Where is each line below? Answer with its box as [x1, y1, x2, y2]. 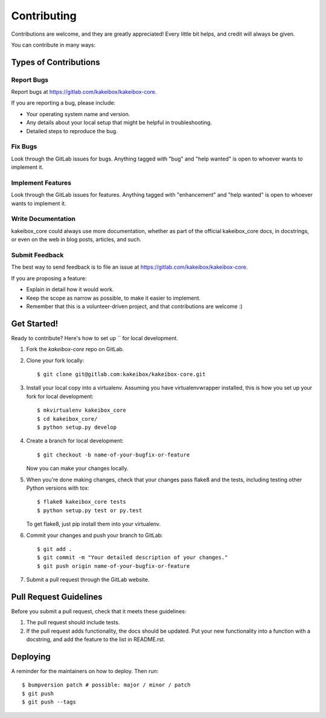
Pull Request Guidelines [11, 591, 103, 602]
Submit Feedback [11, 251, 64, 260]
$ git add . [37, 545, 72, 552]
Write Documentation [11, 215, 75, 223]
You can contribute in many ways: [11, 41, 96, 48]
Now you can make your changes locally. [26, 465, 129, 472]
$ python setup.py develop [37, 424, 117, 430]
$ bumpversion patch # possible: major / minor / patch [22, 682, 191, 688]
